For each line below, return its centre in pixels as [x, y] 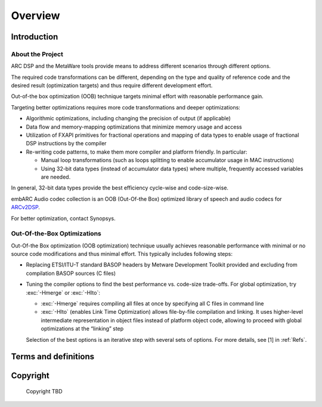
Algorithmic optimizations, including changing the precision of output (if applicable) [128, 118]
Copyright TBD [44, 391]
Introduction [35, 37]
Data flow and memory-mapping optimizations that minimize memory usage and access [134, 127]
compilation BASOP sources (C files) [71, 273]
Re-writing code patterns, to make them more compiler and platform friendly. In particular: [137, 152]
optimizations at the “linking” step [82, 329]
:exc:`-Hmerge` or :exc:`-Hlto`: [63, 292]
